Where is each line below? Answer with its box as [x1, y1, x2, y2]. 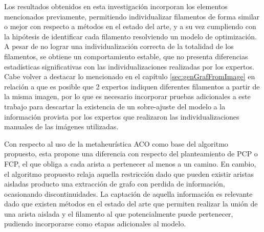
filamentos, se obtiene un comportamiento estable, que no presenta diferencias [4, 51, 248, 61]
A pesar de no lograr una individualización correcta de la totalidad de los [4, 41, 234, 52]
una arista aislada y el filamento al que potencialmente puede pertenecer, [4, 208, 233, 219]
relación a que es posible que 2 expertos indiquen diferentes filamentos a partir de [4, 81, 260, 91]
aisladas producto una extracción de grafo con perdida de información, [4, 178, 225, 189]
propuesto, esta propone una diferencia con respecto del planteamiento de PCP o [4, 148, 258, 159]
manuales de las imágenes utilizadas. [4, 121, 119, 132]
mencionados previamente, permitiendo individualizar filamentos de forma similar [4, 11, 260, 21]
